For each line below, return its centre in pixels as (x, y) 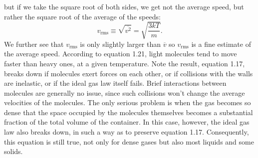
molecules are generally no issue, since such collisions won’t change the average (125, 92)
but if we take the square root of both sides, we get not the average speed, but (124, 6)
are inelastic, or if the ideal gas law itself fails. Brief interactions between (115, 83)
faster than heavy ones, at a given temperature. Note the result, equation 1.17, (125, 63)
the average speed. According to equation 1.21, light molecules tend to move (121, 54)
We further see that (34, 44)
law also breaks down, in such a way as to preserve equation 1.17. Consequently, (127, 132)
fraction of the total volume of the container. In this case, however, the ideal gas (127, 122)
